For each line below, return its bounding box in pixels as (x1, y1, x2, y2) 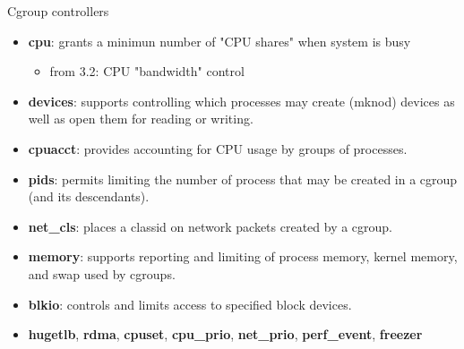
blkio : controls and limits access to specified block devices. (28, 294, 352, 313)
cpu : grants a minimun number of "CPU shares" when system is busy (28, 31, 411, 50)
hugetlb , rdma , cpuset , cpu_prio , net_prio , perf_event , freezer (28, 325, 423, 344)
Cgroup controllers (7, 2, 109, 20)
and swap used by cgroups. (28, 264, 176, 283)
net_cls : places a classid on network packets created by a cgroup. (28, 217, 393, 235)
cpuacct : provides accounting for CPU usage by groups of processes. (28, 139, 408, 157)
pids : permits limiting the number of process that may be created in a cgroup (28, 169, 458, 188)
